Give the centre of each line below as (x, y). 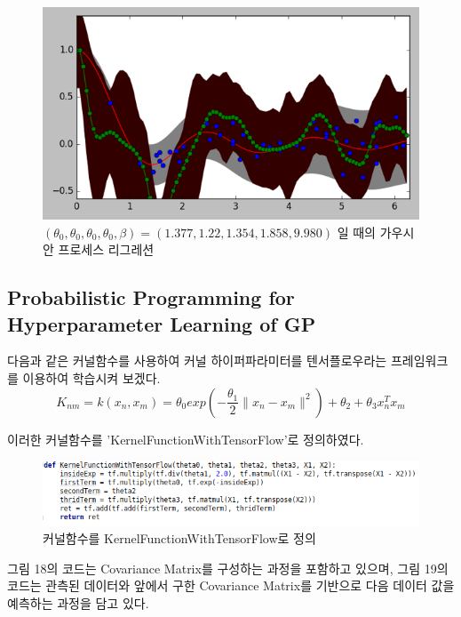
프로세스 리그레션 (106, 249)
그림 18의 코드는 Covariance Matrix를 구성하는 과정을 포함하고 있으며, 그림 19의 (228, 568)
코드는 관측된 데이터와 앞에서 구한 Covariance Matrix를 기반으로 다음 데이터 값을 (231, 585)
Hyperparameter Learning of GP (162, 323)
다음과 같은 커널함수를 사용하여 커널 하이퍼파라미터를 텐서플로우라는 (197, 361)
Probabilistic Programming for (151, 297)
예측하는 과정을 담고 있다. (78, 602)
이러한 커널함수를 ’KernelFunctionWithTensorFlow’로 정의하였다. (186, 439)
